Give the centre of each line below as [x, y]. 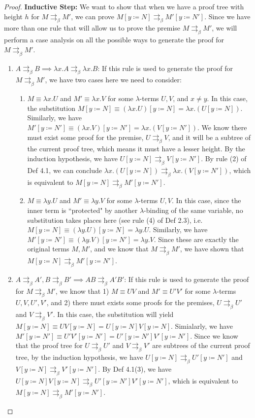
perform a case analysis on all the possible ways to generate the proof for [114, 40]
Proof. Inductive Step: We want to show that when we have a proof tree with [124, 6]
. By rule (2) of [224, 158]
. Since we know [214, 335]
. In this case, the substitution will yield [113, 314]
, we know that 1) [82, 291]
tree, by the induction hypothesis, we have [79, 357]
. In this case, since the [206, 200]
